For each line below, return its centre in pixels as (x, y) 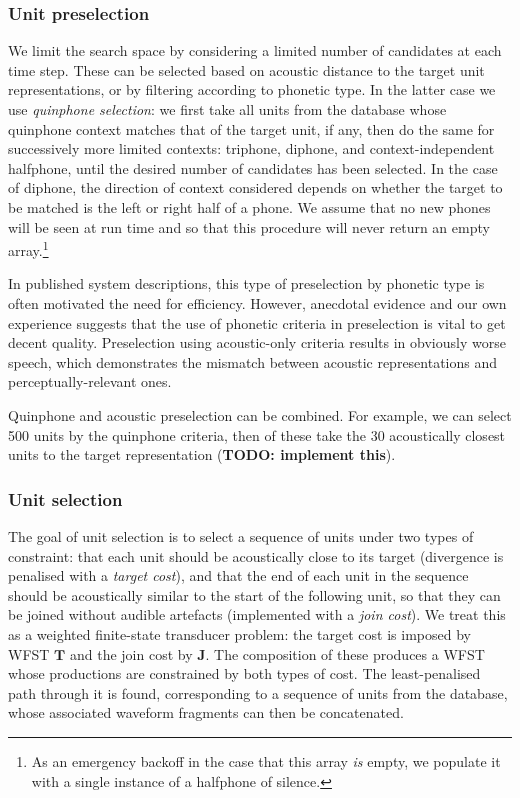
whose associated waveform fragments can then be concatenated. (206, 712)
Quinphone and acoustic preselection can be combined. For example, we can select (260, 414)
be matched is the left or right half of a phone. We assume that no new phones (249, 206)
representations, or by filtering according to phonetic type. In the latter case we (252, 89)
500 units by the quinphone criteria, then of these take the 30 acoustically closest (257, 434)
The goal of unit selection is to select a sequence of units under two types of (241, 535)
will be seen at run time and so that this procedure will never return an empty (249, 226)
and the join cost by (131, 653)
